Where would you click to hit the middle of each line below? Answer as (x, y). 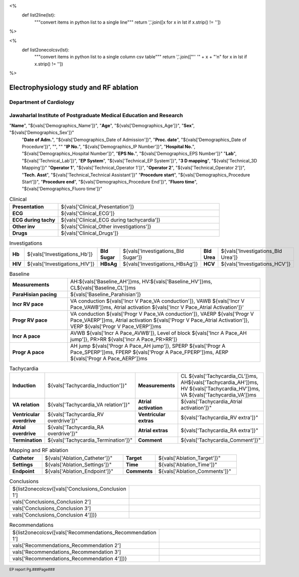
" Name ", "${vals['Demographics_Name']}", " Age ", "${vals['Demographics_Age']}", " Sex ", (102, 125)
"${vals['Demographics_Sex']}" (42, 133)
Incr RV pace (28, 304)
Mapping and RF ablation (39, 450)
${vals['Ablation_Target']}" (189, 458)
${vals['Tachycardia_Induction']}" (87, 386)
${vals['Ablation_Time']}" (188, 464)
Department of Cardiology (42, 102)
